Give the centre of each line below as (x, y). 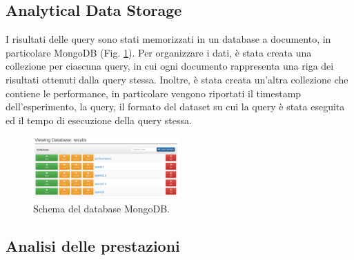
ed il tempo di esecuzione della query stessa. (99, 120)
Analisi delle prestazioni (93, 245)
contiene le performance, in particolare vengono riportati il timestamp (154, 93)
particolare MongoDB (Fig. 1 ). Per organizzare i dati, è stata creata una (159, 52)
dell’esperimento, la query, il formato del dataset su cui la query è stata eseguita (175, 107)
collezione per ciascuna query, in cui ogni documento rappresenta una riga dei (170, 66)
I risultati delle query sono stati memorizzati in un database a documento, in (168, 39)
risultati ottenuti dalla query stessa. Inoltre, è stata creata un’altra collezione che (177, 79)
